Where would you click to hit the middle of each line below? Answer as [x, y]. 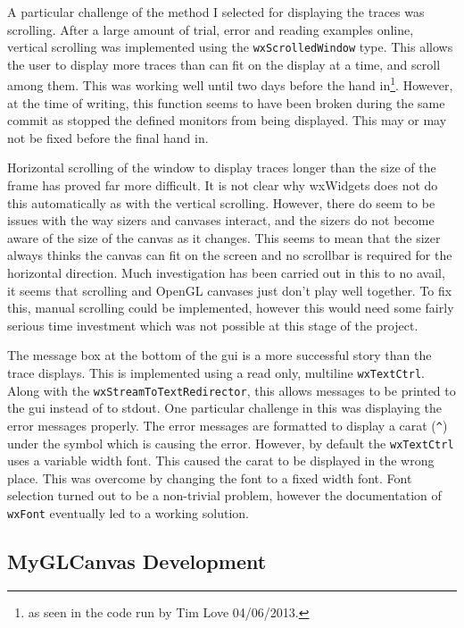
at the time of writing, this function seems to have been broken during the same [226, 102]
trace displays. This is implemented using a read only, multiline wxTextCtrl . [216, 373]
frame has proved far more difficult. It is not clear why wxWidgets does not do [223, 185]
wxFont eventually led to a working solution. [128, 513]
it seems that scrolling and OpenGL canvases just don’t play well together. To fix [230, 290]
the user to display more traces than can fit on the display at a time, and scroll [224, 64]
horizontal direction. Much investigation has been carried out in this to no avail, [226, 273]
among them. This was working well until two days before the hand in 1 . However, [230, 84]
